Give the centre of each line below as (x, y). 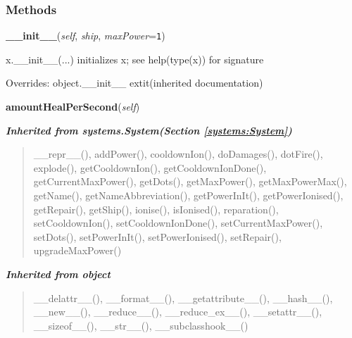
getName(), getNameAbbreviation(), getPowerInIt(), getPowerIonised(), (188, 195)
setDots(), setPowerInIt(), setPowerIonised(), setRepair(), (157, 236)
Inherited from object (58, 274)
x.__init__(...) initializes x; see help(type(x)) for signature (135, 59)
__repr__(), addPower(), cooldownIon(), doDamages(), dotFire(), (178, 154)
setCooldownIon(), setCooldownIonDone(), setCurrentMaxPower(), (178, 223)
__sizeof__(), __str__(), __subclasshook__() (141, 325)
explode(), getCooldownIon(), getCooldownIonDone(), (150, 167)
